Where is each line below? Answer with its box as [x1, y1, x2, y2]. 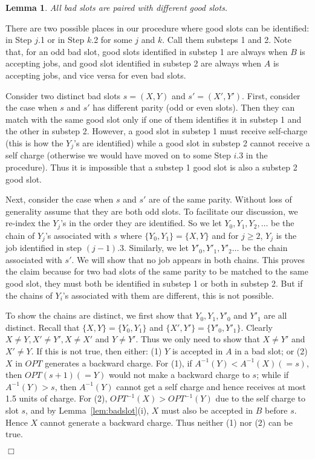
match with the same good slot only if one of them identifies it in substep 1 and [5, 112, 302, 125]
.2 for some [91, 33, 132, 46]
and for [212, 229, 239, 241]
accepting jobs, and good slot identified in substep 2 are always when [5, 57, 262, 70]
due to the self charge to [215, 392, 306, 405]
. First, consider [242, 89, 300, 102]
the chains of [5, 288, 53, 301]
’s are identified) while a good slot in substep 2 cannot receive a [74, 136, 310, 149]
